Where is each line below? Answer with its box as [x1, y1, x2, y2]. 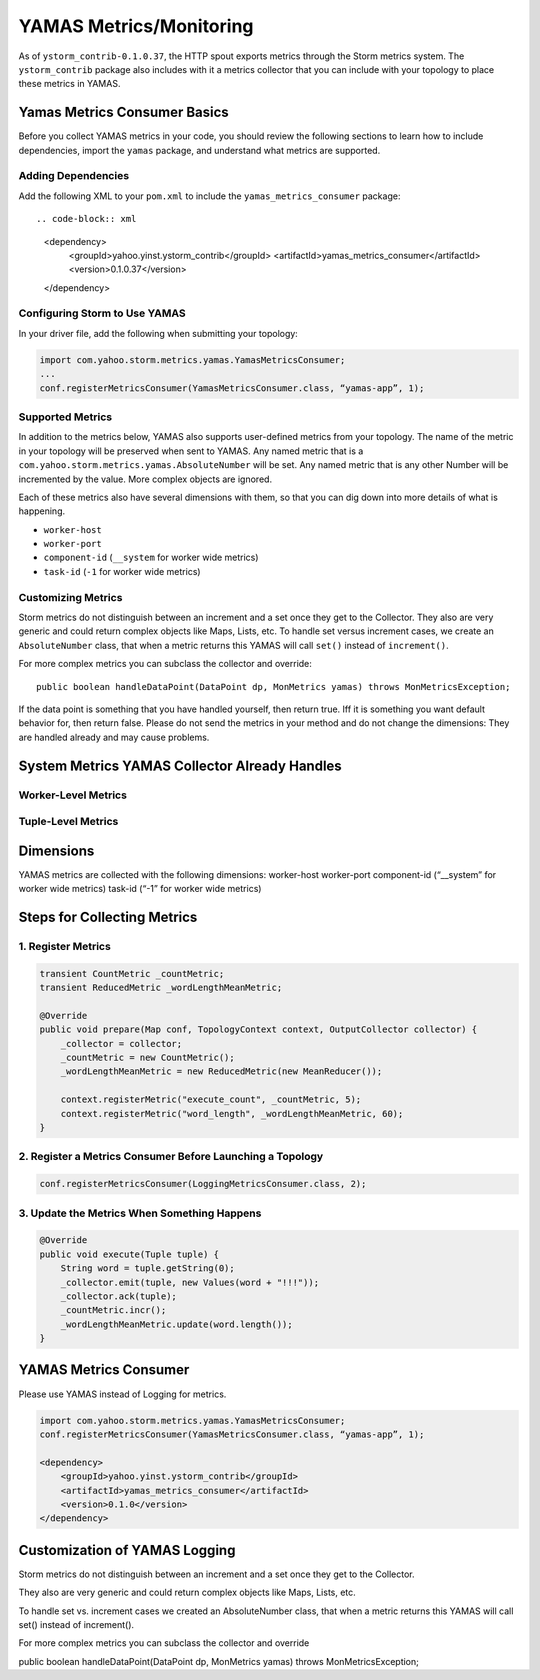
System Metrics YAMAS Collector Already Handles [18, 757, 342, 774]
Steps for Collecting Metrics [18, 909, 198, 925]
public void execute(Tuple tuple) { [39, 1248, 220, 1260]
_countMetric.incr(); [60, 1305, 167, 1316]
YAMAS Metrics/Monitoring [18, 15, 254, 37]
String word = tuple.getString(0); [60, 1263, 235, 1274]
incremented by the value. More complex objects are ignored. [18, 473, 273, 485]
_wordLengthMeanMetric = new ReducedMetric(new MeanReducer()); [60, 1066, 383, 1077]
